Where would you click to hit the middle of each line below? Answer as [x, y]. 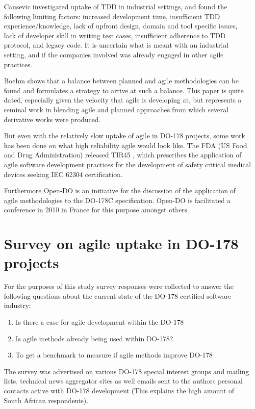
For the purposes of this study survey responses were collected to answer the [119, 286]
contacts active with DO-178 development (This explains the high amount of [119, 390]
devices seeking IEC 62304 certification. [63, 174]
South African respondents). [46, 400]
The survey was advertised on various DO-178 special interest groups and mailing [127, 371]
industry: [17, 305]
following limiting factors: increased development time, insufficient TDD [112, 16]
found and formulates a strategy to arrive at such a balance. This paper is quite [124, 90]
